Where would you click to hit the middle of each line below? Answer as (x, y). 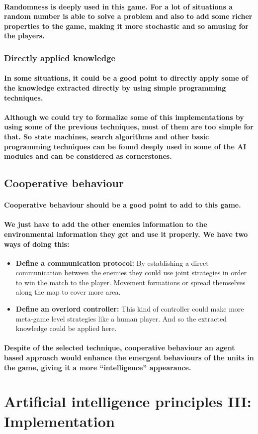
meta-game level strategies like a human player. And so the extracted (121, 318)
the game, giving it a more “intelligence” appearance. (98, 367)
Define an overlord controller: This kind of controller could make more (130, 309)
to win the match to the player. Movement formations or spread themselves (130, 282)
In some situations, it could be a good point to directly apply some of (126, 78)
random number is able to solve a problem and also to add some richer (128, 16)
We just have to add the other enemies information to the (106, 224)
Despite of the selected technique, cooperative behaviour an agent (120, 348)
